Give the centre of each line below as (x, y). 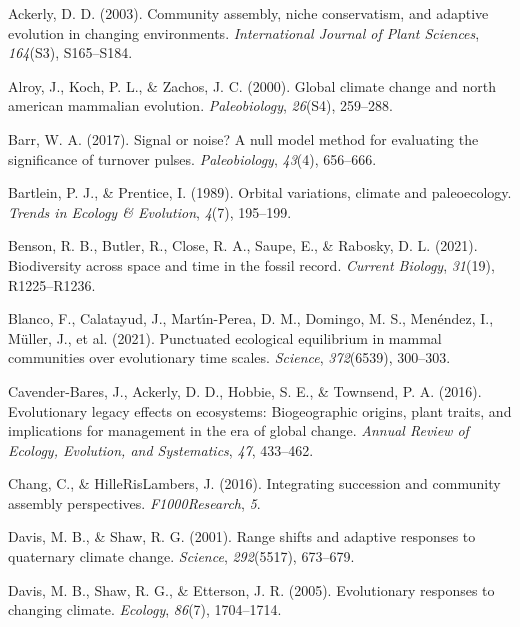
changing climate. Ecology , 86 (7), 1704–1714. (145, 609)
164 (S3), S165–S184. (70, 52)
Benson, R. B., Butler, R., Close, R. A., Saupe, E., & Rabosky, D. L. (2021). (243, 245)
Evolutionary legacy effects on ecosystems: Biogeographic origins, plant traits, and (260, 410)
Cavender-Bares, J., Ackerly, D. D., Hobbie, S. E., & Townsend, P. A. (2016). (245, 390)
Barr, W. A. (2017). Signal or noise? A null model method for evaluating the (243, 138)
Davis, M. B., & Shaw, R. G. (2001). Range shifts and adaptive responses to (242, 536)
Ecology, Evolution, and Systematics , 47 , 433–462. (161, 449)
